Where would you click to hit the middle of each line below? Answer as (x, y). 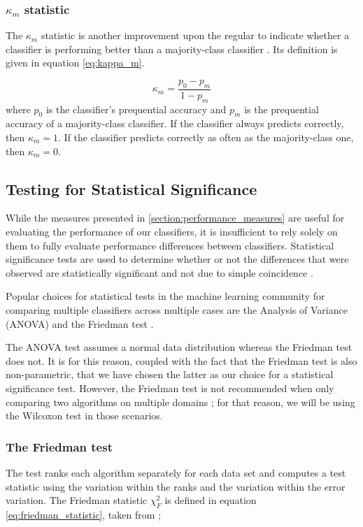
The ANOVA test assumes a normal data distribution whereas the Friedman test (179, 347)
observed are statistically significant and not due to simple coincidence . (159, 272)
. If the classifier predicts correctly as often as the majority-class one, (206, 137)
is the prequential (282, 109)
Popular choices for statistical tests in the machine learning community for (165, 296)
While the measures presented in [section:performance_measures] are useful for (175, 218)
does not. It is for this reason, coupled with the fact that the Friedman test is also (181, 360)
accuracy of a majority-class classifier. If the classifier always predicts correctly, (175, 123)
